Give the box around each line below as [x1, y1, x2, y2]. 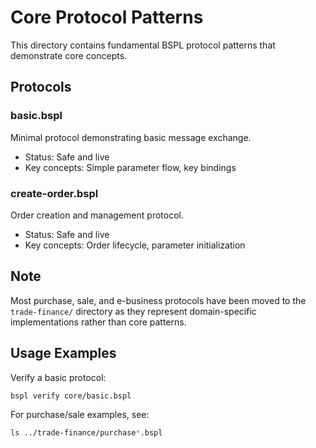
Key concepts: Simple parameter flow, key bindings [24, 161, 237, 173]
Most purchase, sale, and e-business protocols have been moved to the [10, 294, 307, 306]
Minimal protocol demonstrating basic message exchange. [10, 131, 252, 143]
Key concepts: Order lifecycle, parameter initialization [24, 239, 246, 251]
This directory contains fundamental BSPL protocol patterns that [10, 39, 276, 51]
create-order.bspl [10, 186, 99, 200]
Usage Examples [10, 345, 117, 362]
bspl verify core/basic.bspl [10, 391, 132, 401]
